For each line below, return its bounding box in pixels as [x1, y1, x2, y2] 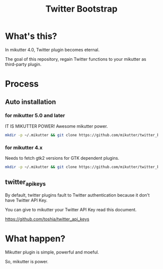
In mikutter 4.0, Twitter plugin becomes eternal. [5, 47, 100, 52]
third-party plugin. [5, 61, 42, 67]
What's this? [5, 31, 57, 42]
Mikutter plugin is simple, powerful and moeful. [5, 249, 99, 255]
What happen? [5, 233, 65, 244]
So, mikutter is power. [5, 258, 49, 264]
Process [5, 79, 39, 89]
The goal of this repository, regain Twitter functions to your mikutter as [5, 56, 147, 62]
